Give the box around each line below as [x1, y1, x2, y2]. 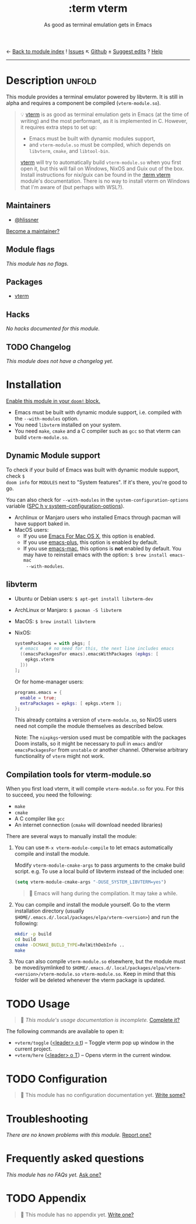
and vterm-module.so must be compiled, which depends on [29, 141, 171, 148]
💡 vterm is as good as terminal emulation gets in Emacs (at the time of [20, 111, 189, 118]
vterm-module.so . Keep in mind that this [81, 970, 176, 977]
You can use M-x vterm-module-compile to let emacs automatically [14, 844, 173, 851]
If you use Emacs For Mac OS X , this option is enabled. [23, 532, 156, 539]
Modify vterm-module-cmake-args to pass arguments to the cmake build [14, 861, 185, 869]
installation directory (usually [14, 907, 85, 914]
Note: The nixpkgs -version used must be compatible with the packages [14, 734, 187, 741]
